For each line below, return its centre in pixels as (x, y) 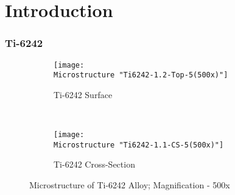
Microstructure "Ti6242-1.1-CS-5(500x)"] (139, 145)
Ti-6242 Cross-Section (94, 164)
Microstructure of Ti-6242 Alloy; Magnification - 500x (130, 185)
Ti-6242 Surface (83, 94)
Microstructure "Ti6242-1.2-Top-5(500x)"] (141, 75)
